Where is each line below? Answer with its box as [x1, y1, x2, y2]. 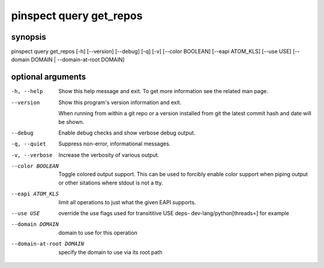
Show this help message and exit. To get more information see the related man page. [58, 88, 268, 95]
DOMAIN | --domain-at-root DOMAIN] [31, 56, 125, 63]
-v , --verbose [11, 151, 53, 159]
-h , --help [11, 88, 43, 95]
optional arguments [11, 72, 86, 82]
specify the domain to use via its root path [58, 248, 163, 255]
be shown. [58, 118, 85, 126]
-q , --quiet [11, 141, 46, 147]
